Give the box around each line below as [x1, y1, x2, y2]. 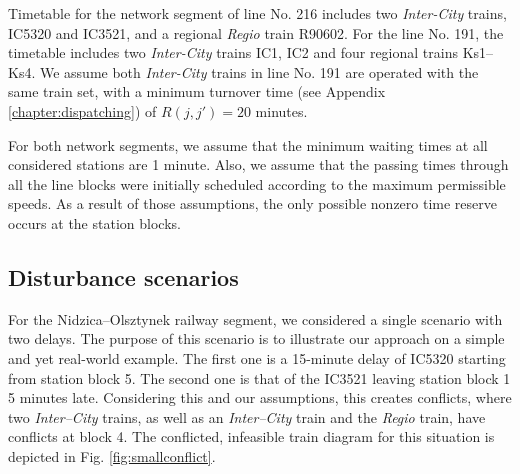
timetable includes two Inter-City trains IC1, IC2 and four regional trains [8, 42, 458, 63]
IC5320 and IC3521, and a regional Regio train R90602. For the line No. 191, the [8, 22, 504, 43]
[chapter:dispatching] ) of [8, 100, 157, 121]
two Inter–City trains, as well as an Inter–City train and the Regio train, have [8, 406, 486, 427]
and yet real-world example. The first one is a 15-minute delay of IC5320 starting [8, 347, 506, 368]
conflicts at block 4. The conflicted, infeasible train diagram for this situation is [8, 426, 495, 447]
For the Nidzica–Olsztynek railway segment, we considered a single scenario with [8, 308, 503, 329]
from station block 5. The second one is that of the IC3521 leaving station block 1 [8, 367, 511, 388]
